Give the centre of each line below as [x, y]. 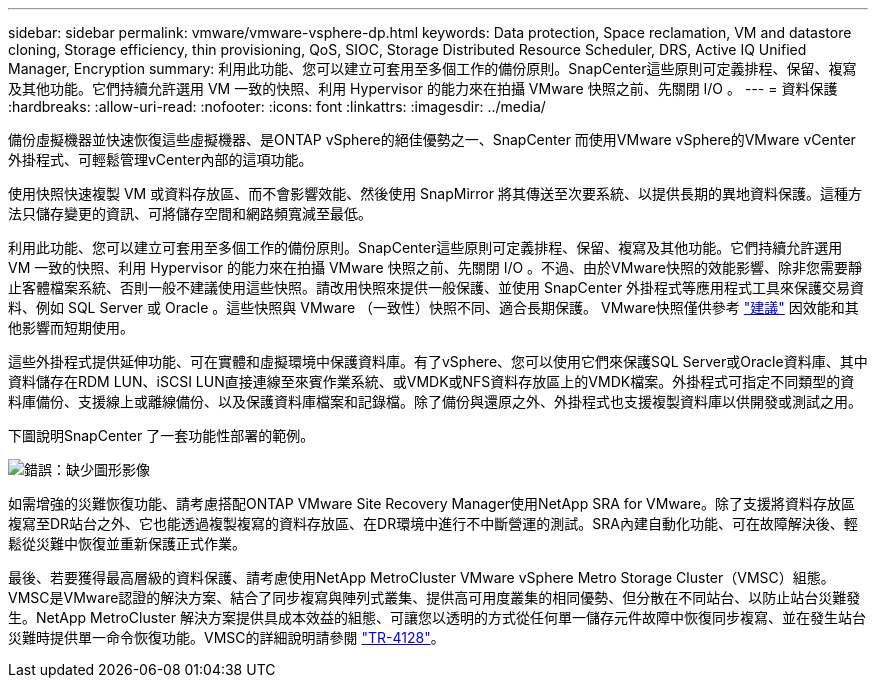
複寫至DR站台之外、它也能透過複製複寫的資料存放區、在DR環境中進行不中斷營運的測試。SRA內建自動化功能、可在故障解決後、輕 [433, 523]
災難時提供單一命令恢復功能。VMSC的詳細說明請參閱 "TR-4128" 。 [226, 637]
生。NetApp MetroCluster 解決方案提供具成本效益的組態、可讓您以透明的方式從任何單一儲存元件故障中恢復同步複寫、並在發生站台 [437, 617]
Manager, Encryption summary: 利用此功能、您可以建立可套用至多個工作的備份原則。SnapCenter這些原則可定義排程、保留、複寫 [432, 68]
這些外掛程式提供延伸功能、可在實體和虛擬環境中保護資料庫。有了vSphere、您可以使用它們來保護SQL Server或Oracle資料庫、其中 [438, 361]
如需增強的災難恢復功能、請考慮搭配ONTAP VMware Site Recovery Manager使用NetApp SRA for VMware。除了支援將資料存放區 [431, 503]
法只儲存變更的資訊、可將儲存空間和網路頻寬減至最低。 [190, 213]
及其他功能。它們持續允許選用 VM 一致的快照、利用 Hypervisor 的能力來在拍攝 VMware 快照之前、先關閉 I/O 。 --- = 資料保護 [423, 88]
